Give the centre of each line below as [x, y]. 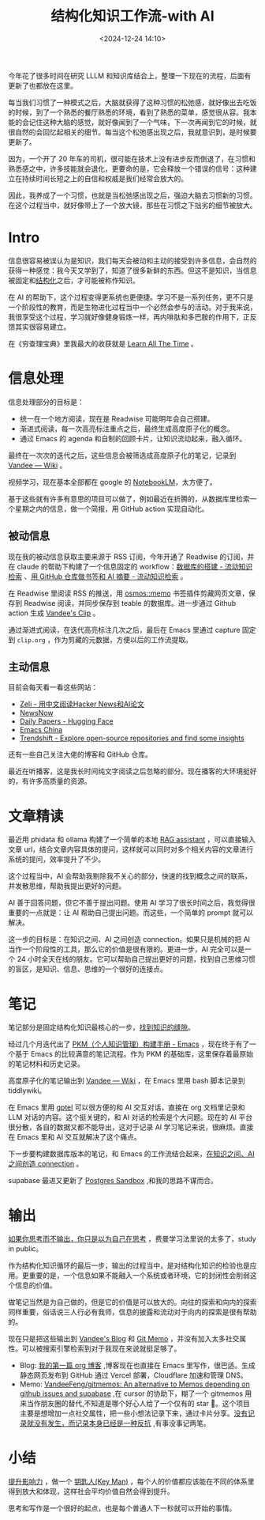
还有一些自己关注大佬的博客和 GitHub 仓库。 [80, 754]
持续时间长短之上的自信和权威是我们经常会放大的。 [105, 178]
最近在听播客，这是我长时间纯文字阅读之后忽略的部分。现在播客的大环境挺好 [132, 771]
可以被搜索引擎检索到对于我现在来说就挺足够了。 [101, 1348]
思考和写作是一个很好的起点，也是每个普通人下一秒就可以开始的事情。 [122, 1508]
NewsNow [36, 713]
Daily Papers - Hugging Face [66, 721]
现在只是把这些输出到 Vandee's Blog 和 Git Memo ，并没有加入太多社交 [124, 1339]
